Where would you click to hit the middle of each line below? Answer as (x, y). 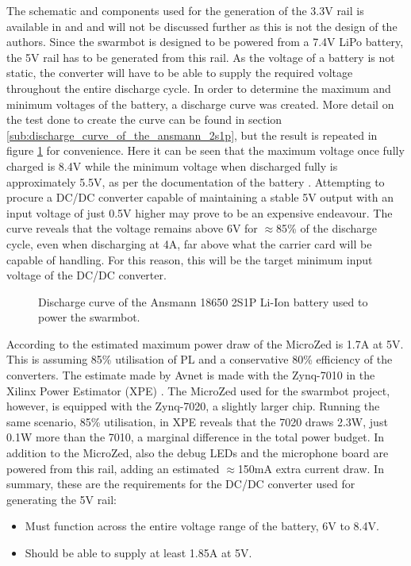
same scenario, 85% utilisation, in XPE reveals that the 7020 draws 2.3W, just (197, 421)
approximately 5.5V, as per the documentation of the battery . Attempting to (196, 181)
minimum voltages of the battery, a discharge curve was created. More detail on (200, 104)
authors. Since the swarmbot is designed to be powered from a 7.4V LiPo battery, (205, 42)
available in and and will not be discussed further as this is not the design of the (202, 26)
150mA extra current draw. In (311, 468)
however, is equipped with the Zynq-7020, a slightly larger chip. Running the (193, 406)
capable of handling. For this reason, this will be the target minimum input (190, 259)
